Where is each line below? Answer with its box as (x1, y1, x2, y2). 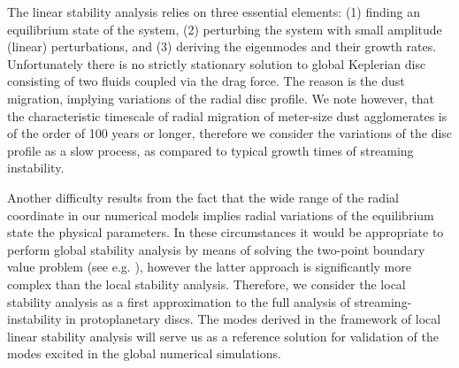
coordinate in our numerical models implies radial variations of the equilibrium (7, 205, 434, 224)
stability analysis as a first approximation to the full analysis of (7, 292, 350, 310)
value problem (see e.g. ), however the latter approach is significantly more (7, 257, 411, 276)
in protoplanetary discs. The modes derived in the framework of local (65, 310, 441, 328)
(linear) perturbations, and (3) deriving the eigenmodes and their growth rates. (7, 37, 437, 56)
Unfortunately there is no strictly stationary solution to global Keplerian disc (7, 54, 426, 73)
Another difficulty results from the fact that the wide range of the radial (7, 188, 399, 206)
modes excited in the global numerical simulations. (7, 344, 281, 363)
